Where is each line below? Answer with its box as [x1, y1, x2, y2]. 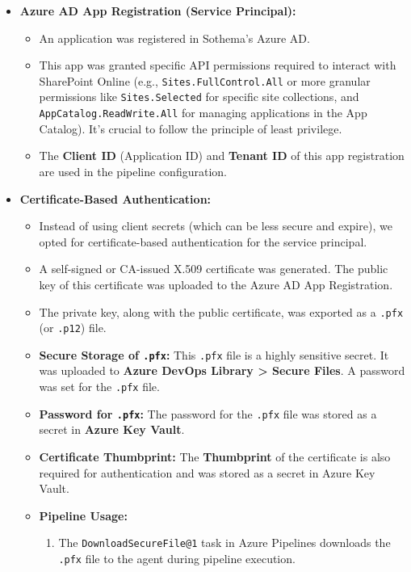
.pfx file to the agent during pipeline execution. [58, 550, 296, 566]
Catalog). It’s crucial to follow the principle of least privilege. [39, 120, 342, 137]
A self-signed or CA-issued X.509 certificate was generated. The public [39, 260, 388, 277]
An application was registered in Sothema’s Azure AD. [39, 29, 310, 46]
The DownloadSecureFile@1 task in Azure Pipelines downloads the [58, 534, 391, 551]
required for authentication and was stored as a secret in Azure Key [39, 464, 375, 481]
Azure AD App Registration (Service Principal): [19, 2, 296, 19]
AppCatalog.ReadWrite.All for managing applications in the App [39, 104, 367, 121]
